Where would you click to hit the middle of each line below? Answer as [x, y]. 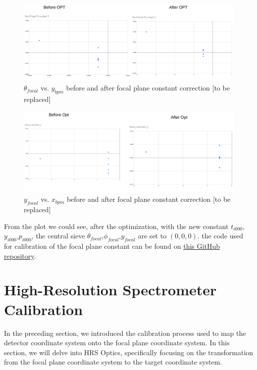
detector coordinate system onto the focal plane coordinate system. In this [117, 343]
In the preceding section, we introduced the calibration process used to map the [125, 333]
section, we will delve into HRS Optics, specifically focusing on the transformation [129, 352]
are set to [152, 236]
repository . [20, 255]
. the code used [220, 236]
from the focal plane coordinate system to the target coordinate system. [113, 362]
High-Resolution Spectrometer [110, 290]
